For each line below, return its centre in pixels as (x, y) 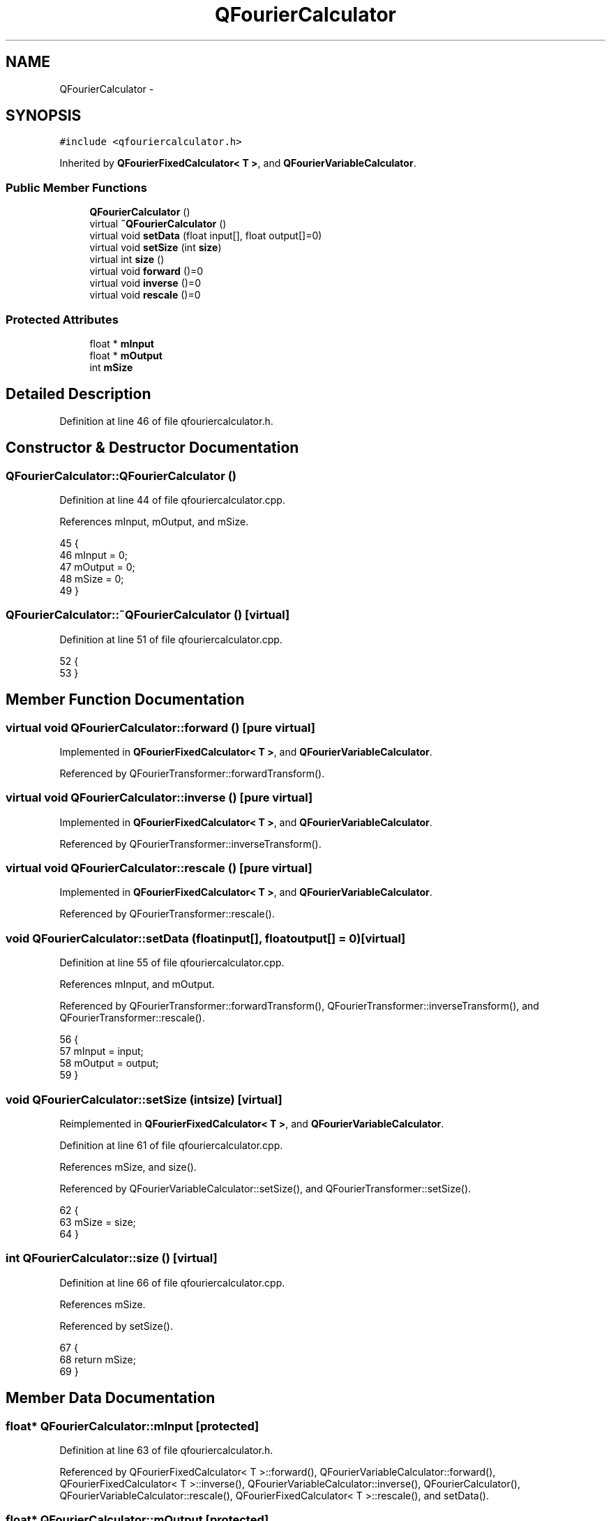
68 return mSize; (98, 1359)
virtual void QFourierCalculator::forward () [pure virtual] (160, 727)
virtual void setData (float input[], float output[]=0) (206, 236)
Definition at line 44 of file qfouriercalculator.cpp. (172, 500)
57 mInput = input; (101, 1051)
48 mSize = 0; (92, 579)
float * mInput (122, 343)
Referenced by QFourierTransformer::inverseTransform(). (190, 844)
